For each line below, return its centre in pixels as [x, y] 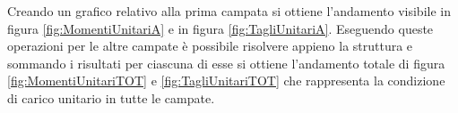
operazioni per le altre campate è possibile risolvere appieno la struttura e [210, 46]
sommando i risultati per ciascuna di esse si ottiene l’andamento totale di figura [226, 63]
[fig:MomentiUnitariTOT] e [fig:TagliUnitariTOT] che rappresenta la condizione [226, 81]
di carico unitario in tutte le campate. [111, 97]
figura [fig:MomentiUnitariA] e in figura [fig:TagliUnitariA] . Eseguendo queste [220, 28]
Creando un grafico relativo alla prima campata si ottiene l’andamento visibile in [229, 11]
